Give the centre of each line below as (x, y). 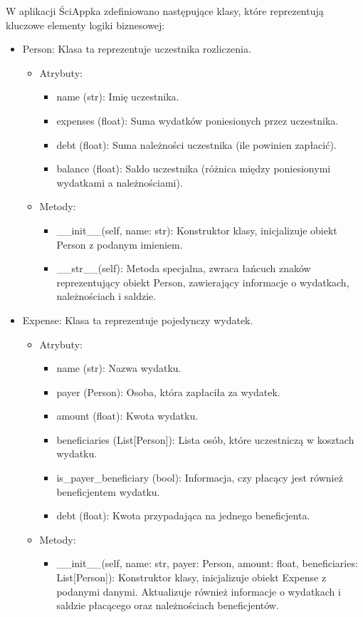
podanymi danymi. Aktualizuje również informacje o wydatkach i (199, 591)
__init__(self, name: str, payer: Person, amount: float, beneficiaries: (207, 563)
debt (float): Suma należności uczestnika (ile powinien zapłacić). (196, 144)
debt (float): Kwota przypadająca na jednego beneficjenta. (183, 515)
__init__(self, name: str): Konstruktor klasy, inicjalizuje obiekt (197, 230)
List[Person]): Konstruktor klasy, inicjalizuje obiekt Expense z (191, 577)
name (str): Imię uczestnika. (118, 97)
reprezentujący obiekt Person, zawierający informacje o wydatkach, (203, 282)
